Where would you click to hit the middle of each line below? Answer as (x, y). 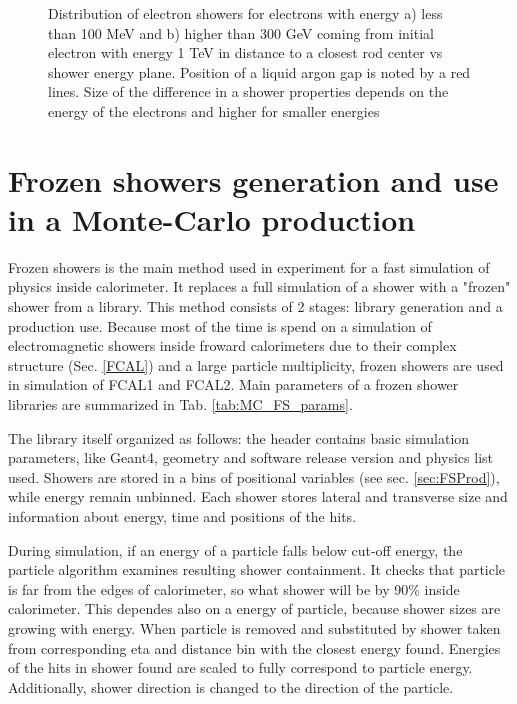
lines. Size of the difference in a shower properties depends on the (248, 91)
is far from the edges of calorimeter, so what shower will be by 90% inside (234, 588)
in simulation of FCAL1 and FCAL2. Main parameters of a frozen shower (233, 384)
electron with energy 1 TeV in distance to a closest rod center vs (245, 52)
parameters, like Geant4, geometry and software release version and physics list (250, 457)
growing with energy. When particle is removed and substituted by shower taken (254, 627)
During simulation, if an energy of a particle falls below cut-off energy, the (235, 549)
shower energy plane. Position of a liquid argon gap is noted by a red (259, 71)
